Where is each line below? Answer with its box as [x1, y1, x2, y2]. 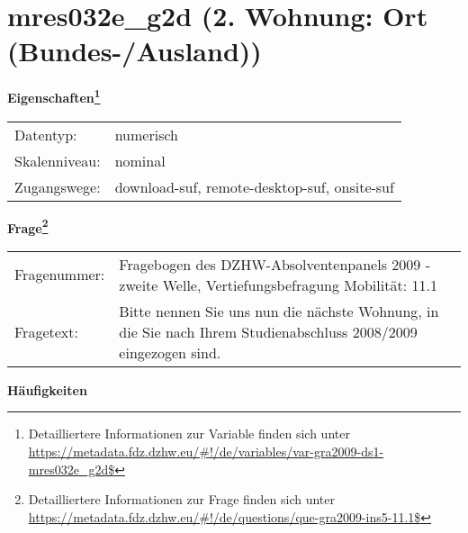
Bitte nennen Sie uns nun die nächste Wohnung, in [119, 300, 439, 321]
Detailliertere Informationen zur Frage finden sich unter [28, 490, 336, 509]
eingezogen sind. [119, 341, 221, 363]
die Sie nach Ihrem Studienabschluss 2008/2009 [119, 321, 418, 342]
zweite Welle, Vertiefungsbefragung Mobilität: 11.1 [119, 274, 437, 295]
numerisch [114, 123, 178, 145]
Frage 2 [7, 215, 49, 237]
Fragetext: [14, 321, 78, 342]
